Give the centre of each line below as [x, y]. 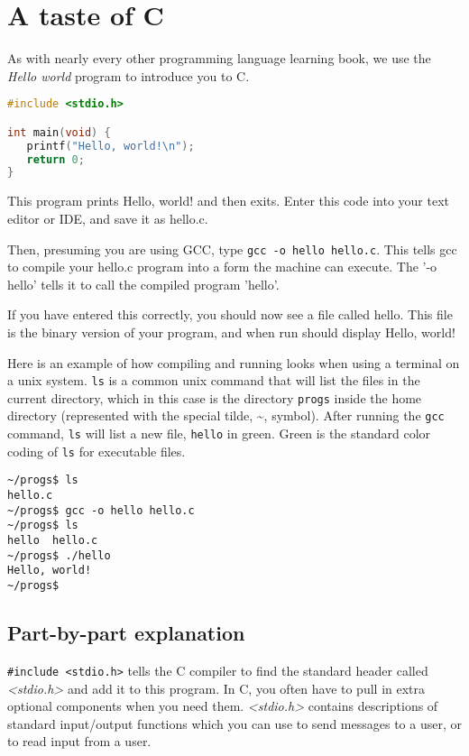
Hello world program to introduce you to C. [129, 75]
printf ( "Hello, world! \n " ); [110, 146]
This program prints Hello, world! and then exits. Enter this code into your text [228, 201]
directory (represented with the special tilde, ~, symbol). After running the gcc [226, 415]
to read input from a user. [79, 741]
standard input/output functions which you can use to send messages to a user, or [234, 723]
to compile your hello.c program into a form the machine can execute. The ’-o [222, 267]
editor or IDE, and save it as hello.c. [108, 218]
